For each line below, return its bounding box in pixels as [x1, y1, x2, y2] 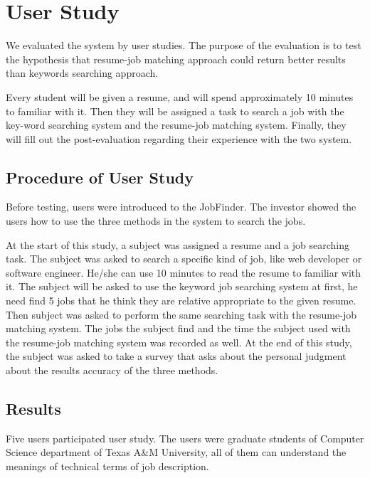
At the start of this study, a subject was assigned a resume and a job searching [6, 237, 349, 252]
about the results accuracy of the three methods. [6, 363, 218, 378]
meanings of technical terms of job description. [6, 459, 209, 473]
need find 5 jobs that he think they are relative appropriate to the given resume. [6, 293, 356, 308]
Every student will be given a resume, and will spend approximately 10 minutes [6, 89, 354, 104]
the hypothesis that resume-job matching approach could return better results [6, 51, 346, 66]
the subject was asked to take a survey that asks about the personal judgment [6, 349, 347, 363]
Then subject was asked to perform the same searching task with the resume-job [6, 307, 356, 322]
